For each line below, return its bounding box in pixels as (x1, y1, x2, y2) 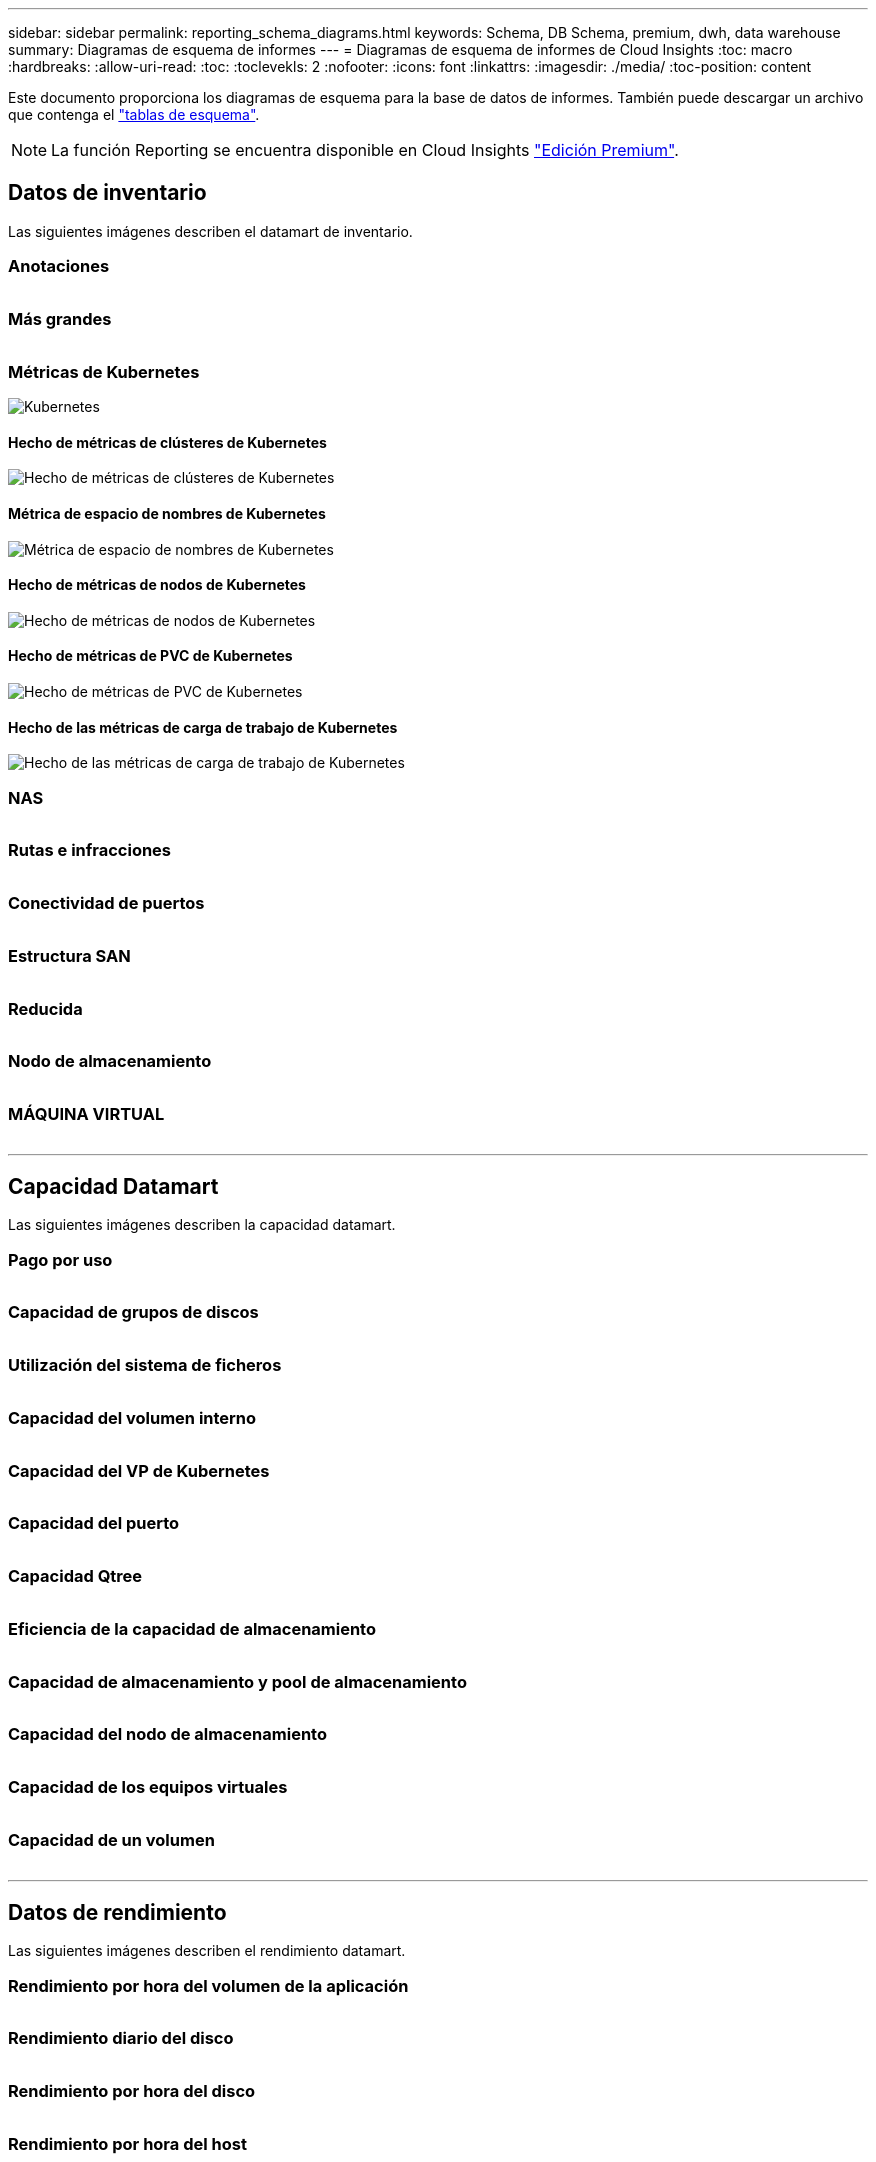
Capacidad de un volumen (8, 1829, 215, 1850)
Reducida (8, 998, 83, 1019)
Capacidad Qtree (8, 1566, 143, 1587)
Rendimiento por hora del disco (8, 2081, 256, 2101)
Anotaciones (8, 256, 110, 277)
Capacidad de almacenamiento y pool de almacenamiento (8, 1671, 467, 1692)
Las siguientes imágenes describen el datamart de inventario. (8, 222, 413, 240)
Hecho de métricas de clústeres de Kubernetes (8, 433, 327, 451)
